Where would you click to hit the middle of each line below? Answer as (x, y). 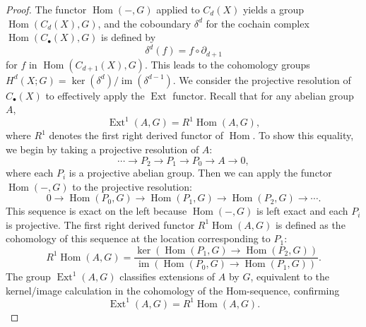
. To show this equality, (303, 135)
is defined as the (310, 224)
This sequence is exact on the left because (96, 211)
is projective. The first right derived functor (100, 224)
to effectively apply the (95, 95)
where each (30, 173)
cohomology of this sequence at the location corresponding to (138, 238)
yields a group (273, 9)
